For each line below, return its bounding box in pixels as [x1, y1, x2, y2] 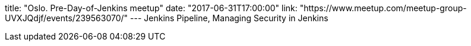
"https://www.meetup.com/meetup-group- [299, 3, 467, 13]
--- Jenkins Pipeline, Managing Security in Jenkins [130, 13, 328, 23]
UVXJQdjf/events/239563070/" [5, 13, 128, 23]
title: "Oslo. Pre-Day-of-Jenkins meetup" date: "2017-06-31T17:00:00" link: [5, 3, 298, 13]
